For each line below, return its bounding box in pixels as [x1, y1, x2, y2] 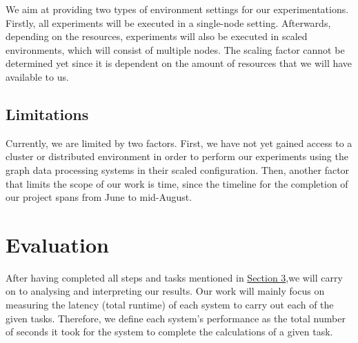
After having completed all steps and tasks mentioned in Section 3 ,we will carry [6, 270, 343, 284]
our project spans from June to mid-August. [6, 190, 192, 204]
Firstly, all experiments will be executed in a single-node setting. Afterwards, [6, 15, 331, 30]
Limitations [6, 103, 89, 124]
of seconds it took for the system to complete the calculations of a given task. [6, 324, 333, 339]
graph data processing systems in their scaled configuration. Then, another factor [6, 162, 350, 177]
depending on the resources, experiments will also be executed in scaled [6, 29, 308, 43]
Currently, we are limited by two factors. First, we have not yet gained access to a [6, 135, 352, 150]
